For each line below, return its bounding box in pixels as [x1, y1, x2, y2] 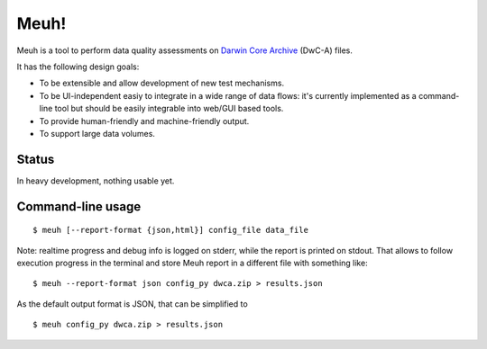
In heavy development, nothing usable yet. [16, 175, 175, 186]
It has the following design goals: [16, 61, 140, 72]
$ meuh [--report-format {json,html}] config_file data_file [32, 225, 308, 236]
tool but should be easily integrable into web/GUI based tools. [54, 103, 284, 114]
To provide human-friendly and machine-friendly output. [39, 115, 250, 126]
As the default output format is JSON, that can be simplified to [16, 298, 248, 309]
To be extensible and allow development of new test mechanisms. [39, 77, 284, 89]
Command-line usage [16, 199, 142, 214]
